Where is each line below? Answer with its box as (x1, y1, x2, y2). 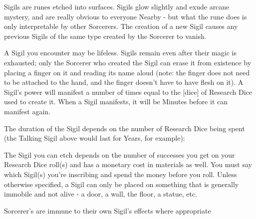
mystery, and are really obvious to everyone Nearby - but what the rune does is (4, 11, 247, 21)
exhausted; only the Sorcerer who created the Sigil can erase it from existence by (4, 57, 252, 67)
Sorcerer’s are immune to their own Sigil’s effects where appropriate (4, 205, 211, 216)
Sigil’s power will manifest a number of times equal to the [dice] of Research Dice (4, 86, 252, 97)
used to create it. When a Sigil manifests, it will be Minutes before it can (4, 96, 228, 107)
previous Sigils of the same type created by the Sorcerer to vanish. (4, 30, 207, 41)
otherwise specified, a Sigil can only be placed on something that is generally (4, 179, 239, 189)
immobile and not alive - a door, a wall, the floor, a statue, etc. (4, 189, 198, 199)
